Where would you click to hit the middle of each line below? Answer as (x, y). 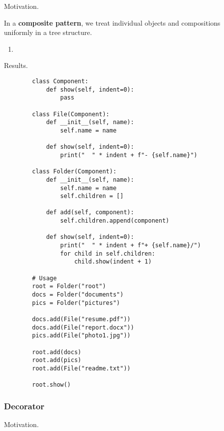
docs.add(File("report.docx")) (83, 327)
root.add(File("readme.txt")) (81, 368)
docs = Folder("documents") (78, 295)
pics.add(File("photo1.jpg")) (81, 336)
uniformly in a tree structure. (48, 32)
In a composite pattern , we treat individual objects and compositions (112, 22)
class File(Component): (71, 114)
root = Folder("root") (69, 286)
